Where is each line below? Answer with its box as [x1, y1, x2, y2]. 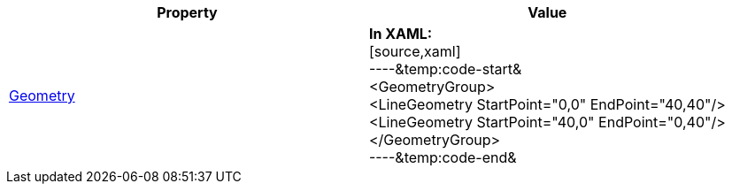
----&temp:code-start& [368, 60, 522, 78]
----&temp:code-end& [368, 149, 517, 166]
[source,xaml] [368, 42, 461, 60]
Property [157, 4, 218, 21]
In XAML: [368, 25, 433, 42]
